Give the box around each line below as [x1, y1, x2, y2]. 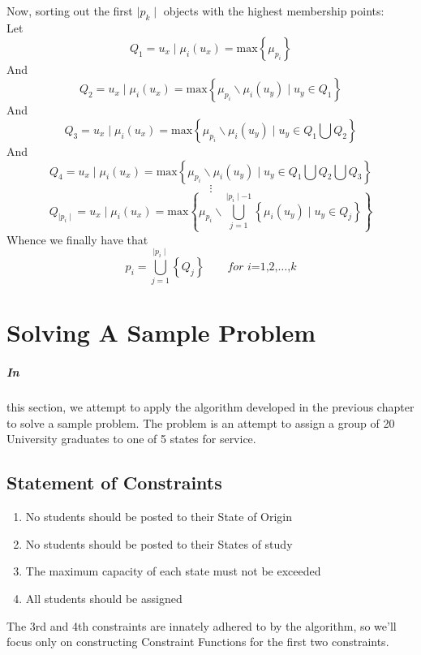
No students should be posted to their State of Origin [25, 508, 293, 525]
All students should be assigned [25, 589, 183, 606]
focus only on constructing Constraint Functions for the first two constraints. [6, 633, 389, 650]
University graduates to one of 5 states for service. [6, 430, 256, 447]
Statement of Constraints [6, 470, 222, 495]
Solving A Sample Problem [6, 316, 316, 349]
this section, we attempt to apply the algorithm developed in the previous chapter [6, 399, 415, 416]
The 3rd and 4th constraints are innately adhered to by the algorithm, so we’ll [6, 617, 397, 634]
